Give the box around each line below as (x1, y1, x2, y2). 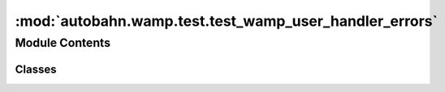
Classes (15, 62, 57, 76)
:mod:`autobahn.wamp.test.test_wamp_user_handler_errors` (15, 12, 439, 30)
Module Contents (15, 36, 111, 50)
